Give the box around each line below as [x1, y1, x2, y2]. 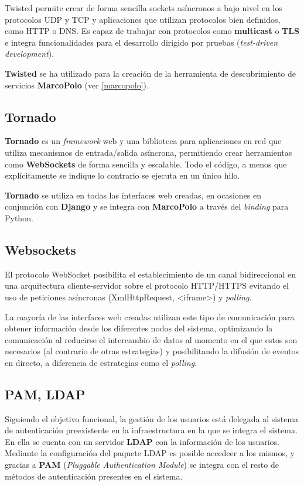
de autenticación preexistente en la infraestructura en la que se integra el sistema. [5, 424, 298, 436]
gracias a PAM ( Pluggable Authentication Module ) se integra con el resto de [5, 458, 279, 471]
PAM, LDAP [5, 385, 86, 403]
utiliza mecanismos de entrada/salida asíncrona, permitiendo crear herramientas [5, 146, 292, 158]
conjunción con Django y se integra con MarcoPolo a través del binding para [5, 200, 289, 213]
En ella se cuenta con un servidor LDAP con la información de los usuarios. [5, 435, 280, 447]
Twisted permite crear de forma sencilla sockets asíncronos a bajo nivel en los [5, 2, 282, 13]
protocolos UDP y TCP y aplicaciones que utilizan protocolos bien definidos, [5, 13, 281, 25]
